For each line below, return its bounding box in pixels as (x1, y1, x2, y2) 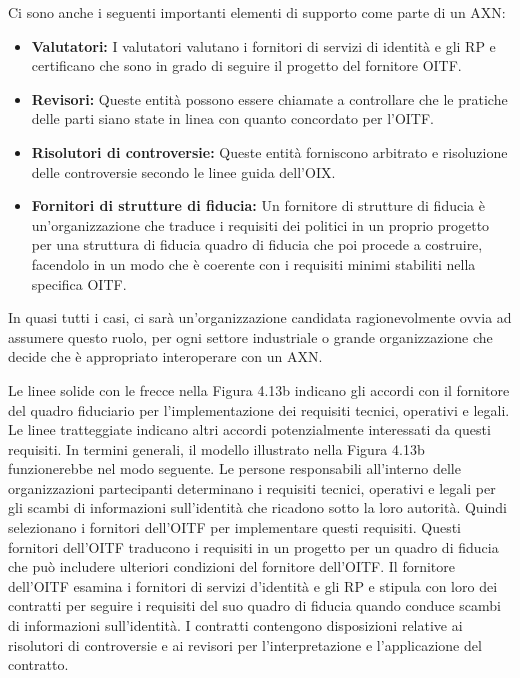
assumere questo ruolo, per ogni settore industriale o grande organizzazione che (8, 326, 493, 347)
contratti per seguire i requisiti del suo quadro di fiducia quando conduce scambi (8, 595, 501, 616)
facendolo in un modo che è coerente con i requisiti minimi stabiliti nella (31, 253, 476, 274)
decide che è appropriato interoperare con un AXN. (8, 346, 323, 367)
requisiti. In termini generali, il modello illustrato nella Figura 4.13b (8, 438, 425, 459)
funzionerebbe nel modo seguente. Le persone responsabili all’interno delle (8, 458, 461, 479)
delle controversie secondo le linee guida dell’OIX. (31, 161, 336, 182)
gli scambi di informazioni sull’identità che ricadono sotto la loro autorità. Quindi (8, 497, 507, 518)
